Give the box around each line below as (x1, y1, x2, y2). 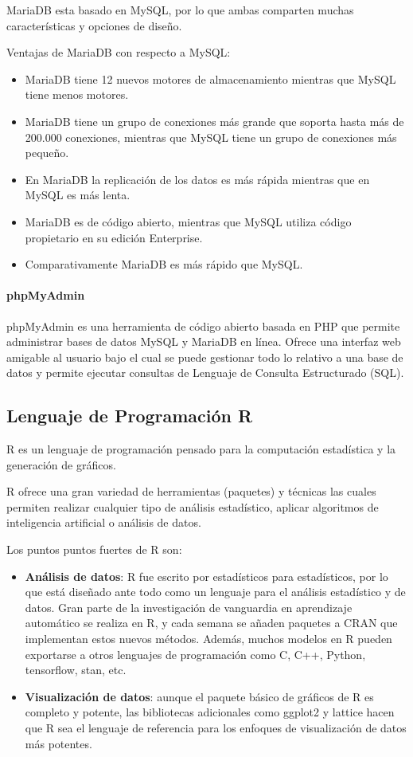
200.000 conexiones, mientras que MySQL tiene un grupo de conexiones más (25, 128, 397, 145)
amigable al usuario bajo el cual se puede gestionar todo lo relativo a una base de (6, 348, 403, 365)
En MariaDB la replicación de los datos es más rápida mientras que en (25, 171, 370, 187)
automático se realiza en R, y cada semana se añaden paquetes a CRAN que (25, 614, 398, 631)
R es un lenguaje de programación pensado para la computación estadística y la (6, 441, 396, 457)
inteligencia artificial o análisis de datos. (6, 514, 201, 531)
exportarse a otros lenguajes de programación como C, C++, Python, (25, 645, 366, 662)
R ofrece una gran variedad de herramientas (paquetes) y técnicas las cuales (6, 483, 376, 500)
